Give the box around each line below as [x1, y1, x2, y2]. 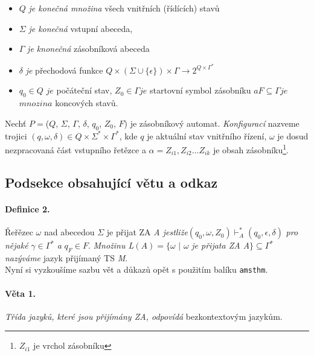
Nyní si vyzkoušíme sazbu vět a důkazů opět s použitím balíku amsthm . [5, 263, 268, 276]
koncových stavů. [55, 97, 118, 109]
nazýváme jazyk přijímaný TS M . [5, 251, 128, 264]
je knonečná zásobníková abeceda [27, 42, 150, 55]
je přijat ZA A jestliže [106, 226, 188, 238]
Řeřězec [5, 226, 33, 238]
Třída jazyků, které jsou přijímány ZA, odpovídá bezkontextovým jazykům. [5, 310, 283, 322]
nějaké [5, 239, 28, 252]
